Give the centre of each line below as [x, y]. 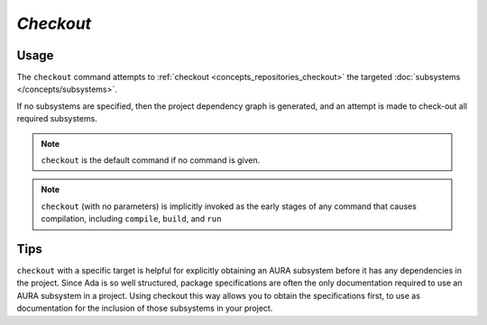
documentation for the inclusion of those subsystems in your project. [145, 308]
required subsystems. [57, 119]
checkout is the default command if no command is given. [151, 160]
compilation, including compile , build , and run [131, 219]
